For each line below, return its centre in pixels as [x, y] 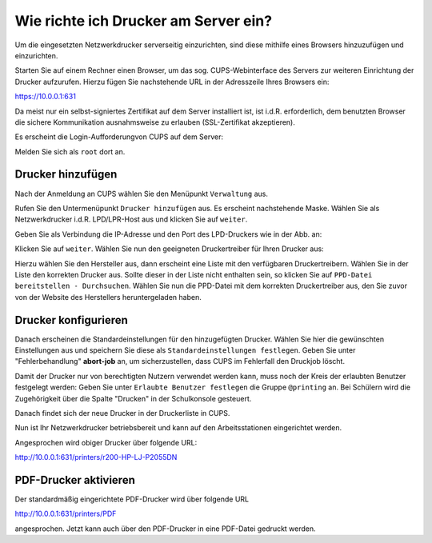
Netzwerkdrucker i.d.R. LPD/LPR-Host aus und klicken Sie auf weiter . [131, 219]
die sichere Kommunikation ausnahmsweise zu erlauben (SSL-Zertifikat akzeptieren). [155, 122]
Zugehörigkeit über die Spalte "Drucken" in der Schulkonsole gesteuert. [133, 398]
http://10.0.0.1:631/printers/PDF [66, 514]
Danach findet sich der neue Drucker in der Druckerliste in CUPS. [122, 413]
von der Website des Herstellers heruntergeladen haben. [108, 297]
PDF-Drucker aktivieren [75, 480]
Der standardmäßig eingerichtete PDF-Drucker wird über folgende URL [132, 499]
